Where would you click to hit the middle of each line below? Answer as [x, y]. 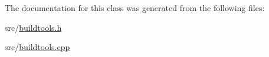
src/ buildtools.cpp [37, 47]
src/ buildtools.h [33, 27]
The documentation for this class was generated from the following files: [135, 8]
